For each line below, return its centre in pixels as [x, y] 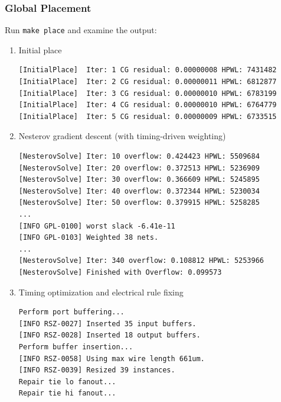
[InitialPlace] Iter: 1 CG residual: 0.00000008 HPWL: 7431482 [148, 70]
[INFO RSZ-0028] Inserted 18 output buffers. [110, 335]
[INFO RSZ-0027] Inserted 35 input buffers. [107, 324]
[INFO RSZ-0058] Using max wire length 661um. [112, 358]
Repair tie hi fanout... [67, 393]
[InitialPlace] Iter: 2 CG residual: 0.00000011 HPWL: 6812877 [148, 82]
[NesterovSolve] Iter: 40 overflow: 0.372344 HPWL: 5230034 [139, 191]
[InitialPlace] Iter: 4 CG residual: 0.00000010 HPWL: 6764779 [148, 105]
